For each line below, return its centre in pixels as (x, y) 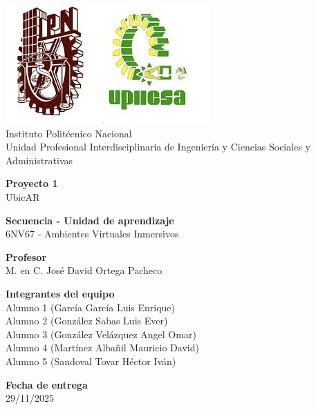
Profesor (26, 256)
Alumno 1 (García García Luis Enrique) (91, 307)
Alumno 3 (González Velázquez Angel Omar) (101, 334)
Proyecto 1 (32, 183)
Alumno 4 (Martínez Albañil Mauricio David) (102, 348)
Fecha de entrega (47, 384)
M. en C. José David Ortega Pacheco (84, 270)
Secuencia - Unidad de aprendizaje (90, 220)
